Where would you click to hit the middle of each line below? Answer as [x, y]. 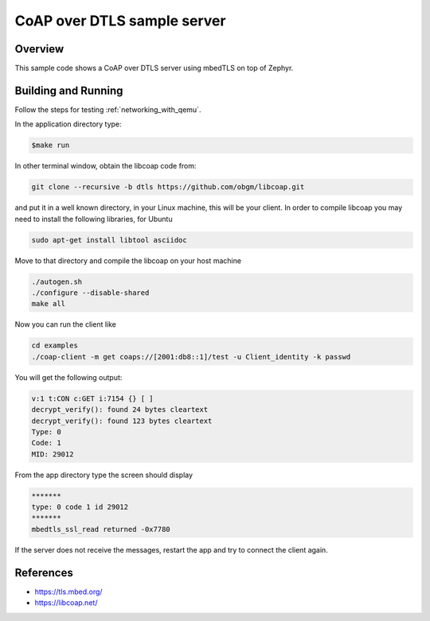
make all [49, 304]
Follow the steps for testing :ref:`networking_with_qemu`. [108, 109]
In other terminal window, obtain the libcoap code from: [106, 166]
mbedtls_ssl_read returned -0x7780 [101, 529]
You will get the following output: [68, 377]
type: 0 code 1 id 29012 [80, 507]
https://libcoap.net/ [66, 603]
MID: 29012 [53, 454]
